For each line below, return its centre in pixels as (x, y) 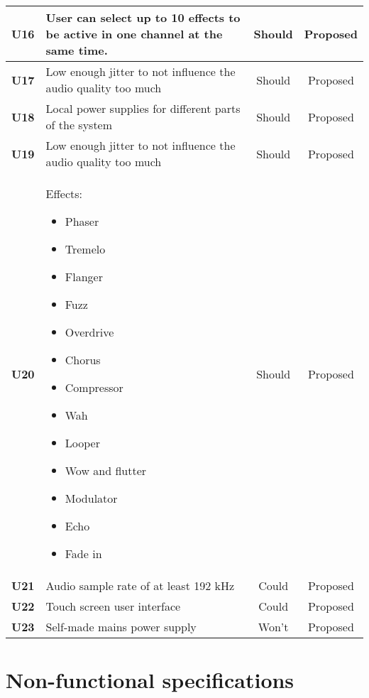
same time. (77, 50)
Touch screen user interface (113, 606)
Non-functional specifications (150, 680)
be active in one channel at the (134, 34)
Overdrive (89, 332)
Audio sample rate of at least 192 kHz (140, 585)
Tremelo (85, 249)
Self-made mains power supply (121, 627)
